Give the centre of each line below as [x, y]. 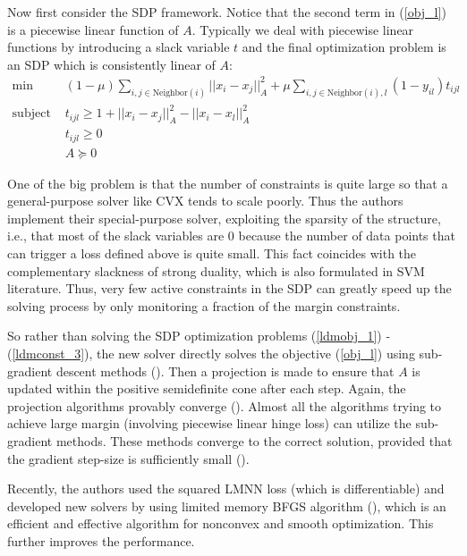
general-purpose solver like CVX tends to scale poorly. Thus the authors [205, 201]
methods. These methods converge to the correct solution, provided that [254, 440]
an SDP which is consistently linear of [111, 64]
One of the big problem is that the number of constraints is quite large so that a [228, 183]
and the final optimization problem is [344, 47]
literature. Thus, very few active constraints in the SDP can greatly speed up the [229, 288]
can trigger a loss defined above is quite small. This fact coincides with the [212, 253]
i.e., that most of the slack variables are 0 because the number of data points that [231, 236]
